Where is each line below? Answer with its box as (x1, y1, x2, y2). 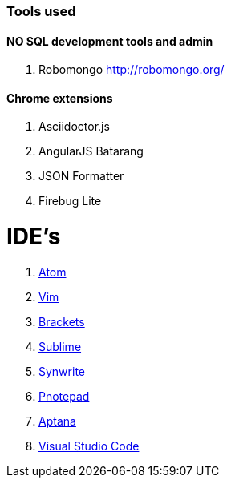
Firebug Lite (38, 194, 102, 208)
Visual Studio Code (38, 438, 140, 453)
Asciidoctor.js (38, 119, 110, 134)
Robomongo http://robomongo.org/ (38, 63, 225, 77)
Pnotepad (38, 389, 90, 403)
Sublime (38, 339, 82, 353)
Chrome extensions (6, 91, 113, 105)
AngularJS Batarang (38, 144, 144, 159)
